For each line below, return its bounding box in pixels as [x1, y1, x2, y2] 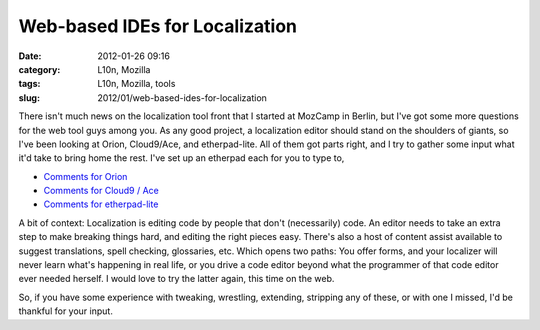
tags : [18, 78, 41, 90]
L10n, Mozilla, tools [97, 78, 176, 90]
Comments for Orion [43, 170, 128, 182]
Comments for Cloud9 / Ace [43, 185, 160, 197]
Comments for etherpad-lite [43, 198, 159, 210]
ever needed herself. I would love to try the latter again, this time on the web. [18, 273, 335, 285]
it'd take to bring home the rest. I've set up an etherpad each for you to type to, [18, 152, 345, 164]
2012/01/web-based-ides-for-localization [97, 91, 267, 104]
